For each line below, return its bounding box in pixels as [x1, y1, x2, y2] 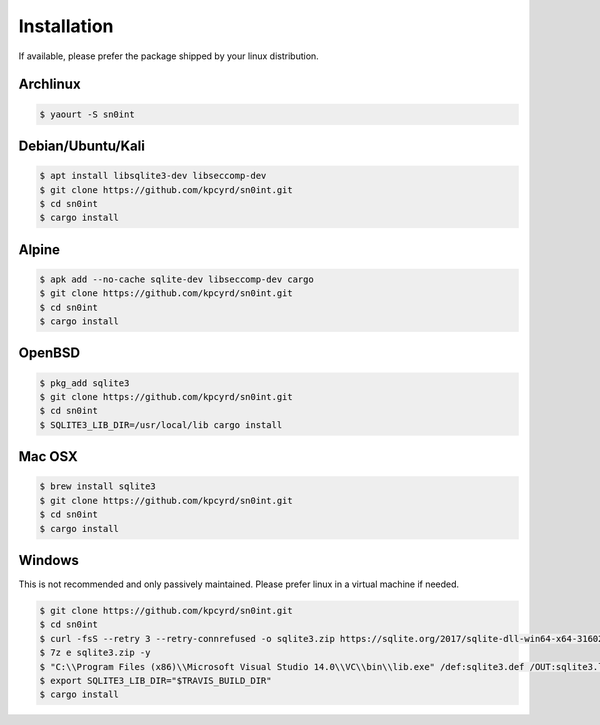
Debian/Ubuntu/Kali [18, 137, 145, 154]
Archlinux [18, 76, 81, 93]
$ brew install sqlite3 [39, 481, 157, 492]
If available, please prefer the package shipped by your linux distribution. [18, 50, 319, 62]
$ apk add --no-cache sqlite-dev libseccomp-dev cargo [39, 273, 314, 285]
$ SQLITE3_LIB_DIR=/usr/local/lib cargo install [39, 419, 283, 430]
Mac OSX [18, 448, 79, 465]
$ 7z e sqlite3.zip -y [39, 647, 151, 659]
